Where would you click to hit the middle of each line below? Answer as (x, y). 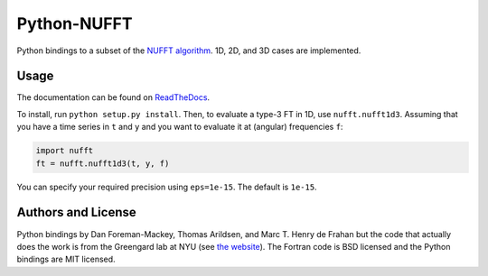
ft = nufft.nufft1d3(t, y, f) (103, 163)
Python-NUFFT (75, 23)
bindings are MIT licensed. (66, 259)
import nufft (65, 151)
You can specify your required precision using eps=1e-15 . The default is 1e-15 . (167, 187)
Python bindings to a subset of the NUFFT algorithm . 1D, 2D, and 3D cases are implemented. (189, 51)
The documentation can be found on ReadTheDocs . (113, 97)
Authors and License (76, 212)
